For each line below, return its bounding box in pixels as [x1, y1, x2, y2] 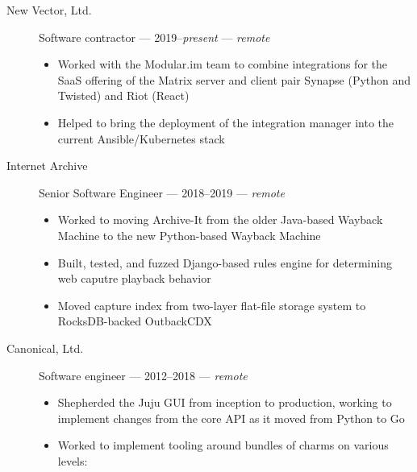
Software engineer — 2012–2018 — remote [39, 366, 248, 383]
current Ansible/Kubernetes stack [57, 130, 225, 147]
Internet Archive [6, 157, 88, 174]
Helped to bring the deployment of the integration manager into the [57, 114, 394, 130]
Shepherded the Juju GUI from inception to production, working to [57, 394, 392, 411]
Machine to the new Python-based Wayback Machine [57, 226, 321, 243]
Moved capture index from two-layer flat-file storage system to [57, 296, 366, 313]
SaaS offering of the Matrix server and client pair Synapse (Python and [57, 71, 411, 88]
